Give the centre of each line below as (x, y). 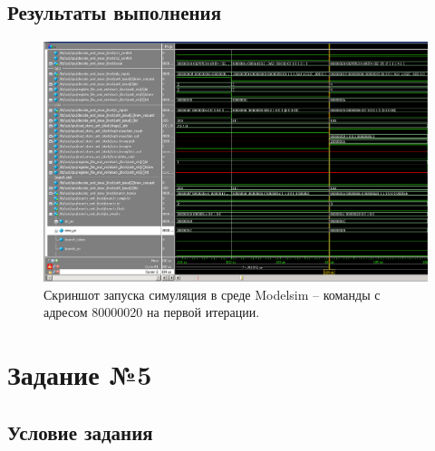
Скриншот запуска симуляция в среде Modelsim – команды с (212, 294)
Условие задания (80, 432)
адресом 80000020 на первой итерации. (152, 312)
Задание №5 (80, 374)
